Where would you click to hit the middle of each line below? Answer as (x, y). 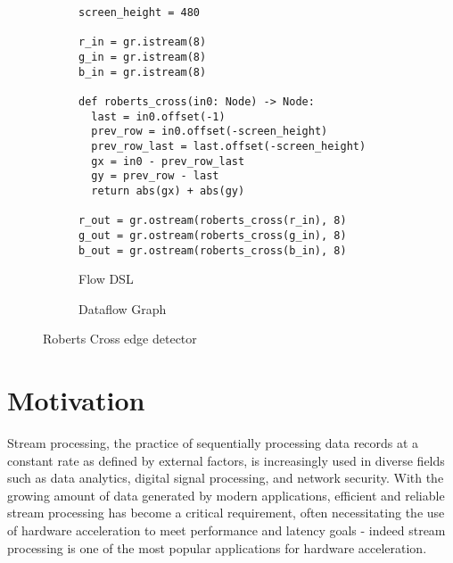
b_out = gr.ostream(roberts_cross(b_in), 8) (213, 250)
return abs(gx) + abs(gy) (168, 190)
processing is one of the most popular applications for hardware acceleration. (217, 547)
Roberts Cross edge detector (120, 339)
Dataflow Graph (123, 308)
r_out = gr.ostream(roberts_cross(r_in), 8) (213, 221)
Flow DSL (106, 279)
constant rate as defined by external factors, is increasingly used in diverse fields (226, 460)
